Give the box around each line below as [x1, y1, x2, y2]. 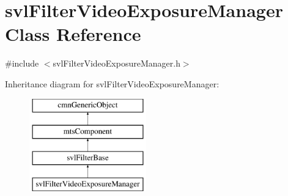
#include [5, 57, 39, 70]
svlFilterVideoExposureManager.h [53, 57, 180, 70]
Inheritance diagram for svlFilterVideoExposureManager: [5, 77, 220, 90]
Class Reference [5, 21, 141, 46]
